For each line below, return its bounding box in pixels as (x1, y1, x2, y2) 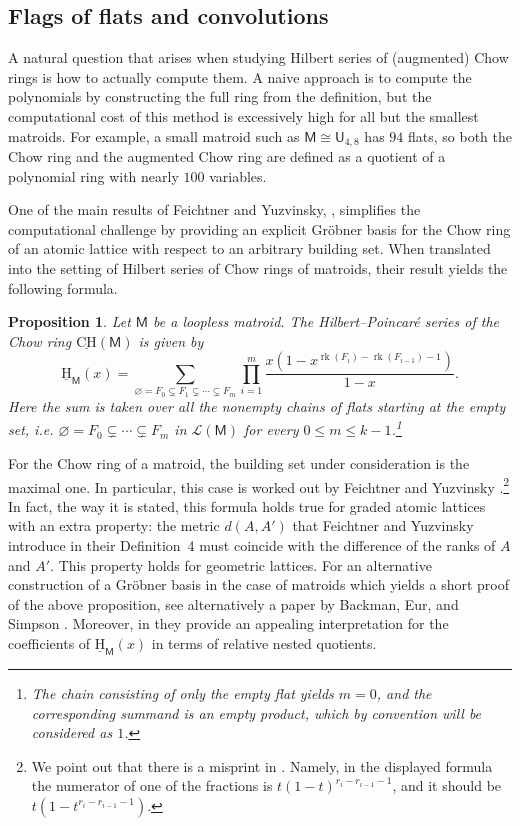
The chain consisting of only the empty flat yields (31, 683, 334, 703)
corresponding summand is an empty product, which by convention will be (31, 702, 482, 723)
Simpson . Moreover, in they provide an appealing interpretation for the (8, 613, 449, 634)
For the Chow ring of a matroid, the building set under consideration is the (8, 452, 470, 473)
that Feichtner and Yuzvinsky (292, 515, 474, 536)
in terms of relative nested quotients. (151, 632, 377, 653)
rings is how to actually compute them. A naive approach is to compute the (8, 66, 472, 87)
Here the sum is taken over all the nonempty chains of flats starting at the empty (8, 396, 506, 417)
